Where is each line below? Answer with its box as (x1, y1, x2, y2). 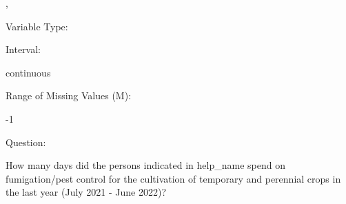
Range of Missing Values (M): (6, 88, 132, 103)
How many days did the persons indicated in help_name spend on (6, 158, 285, 172)
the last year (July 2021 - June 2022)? (6, 185, 167, 199)
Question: (6, 134, 46, 149)
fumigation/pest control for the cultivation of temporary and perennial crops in (6, 171, 341, 185)
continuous (6, 65, 51, 79)
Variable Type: (6, 19, 68, 33)
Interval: (6, 42, 41, 57)
